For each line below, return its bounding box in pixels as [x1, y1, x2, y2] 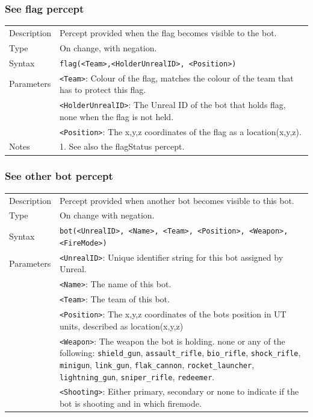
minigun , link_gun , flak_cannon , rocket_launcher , [59, 358, 255, 371]
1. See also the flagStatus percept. [59, 140, 185, 153]
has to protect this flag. [59, 83, 146, 96]
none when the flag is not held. [59, 110, 174, 123]
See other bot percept [5, 168, 113, 183]
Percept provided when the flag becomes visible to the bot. [59, 26, 277, 39]
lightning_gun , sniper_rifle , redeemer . [59, 370, 215, 383]
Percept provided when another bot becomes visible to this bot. [59, 194, 294, 206]
